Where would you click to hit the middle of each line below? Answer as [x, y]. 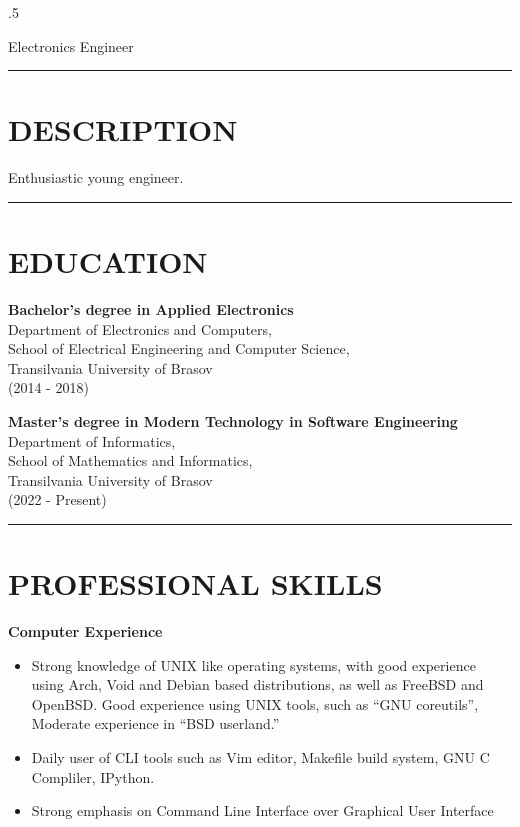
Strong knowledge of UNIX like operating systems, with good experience [253, 664]
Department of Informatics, [92, 440]
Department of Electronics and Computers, [140, 328]
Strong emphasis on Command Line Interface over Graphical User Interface [262, 810]
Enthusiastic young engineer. [96, 177]
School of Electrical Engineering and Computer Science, [179, 348]
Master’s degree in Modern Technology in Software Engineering [233, 421]
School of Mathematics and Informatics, [130, 460]
